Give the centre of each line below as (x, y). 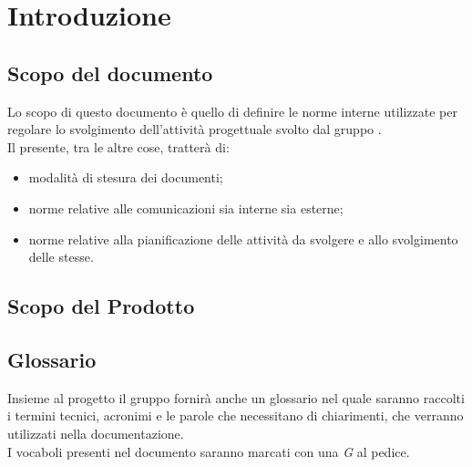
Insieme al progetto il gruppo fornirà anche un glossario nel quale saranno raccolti (236, 397)
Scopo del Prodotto (101, 306)
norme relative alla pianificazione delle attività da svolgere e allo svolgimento (243, 239)
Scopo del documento (110, 73)
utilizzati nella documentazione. (96, 433)
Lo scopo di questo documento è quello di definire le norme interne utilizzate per (232, 111)
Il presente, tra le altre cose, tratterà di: (118, 146)
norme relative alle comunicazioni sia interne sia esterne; (186, 208)
